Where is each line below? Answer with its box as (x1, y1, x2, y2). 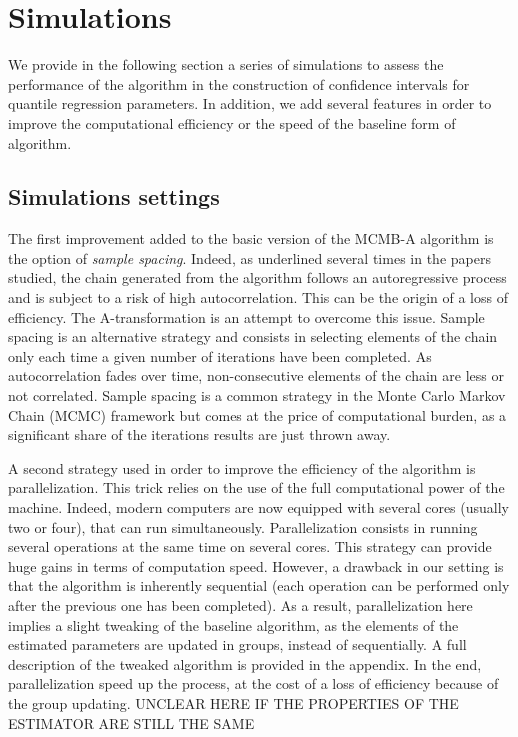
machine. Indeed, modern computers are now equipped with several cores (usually (8, 497, 509, 518)
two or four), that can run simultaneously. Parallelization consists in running (8, 516, 478, 537)
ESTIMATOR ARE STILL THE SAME (8, 712, 255, 733)
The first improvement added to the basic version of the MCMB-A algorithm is (8, 228, 494, 249)
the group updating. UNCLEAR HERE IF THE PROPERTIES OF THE (8, 692, 459, 713)
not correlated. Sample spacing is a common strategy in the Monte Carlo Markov (8, 385, 506, 406)
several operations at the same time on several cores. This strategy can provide (8, 536, 492, 557)
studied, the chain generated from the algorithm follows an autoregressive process (8, 267, 507, 288)
